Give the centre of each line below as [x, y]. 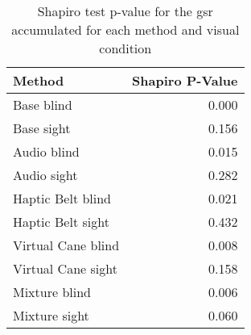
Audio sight [45, 175]
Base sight [42, 128]
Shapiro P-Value [185, 80]
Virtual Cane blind [66, 245]
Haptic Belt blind [62, 198]
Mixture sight [51, 315]
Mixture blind [52, 292]
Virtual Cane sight [65, 268]
